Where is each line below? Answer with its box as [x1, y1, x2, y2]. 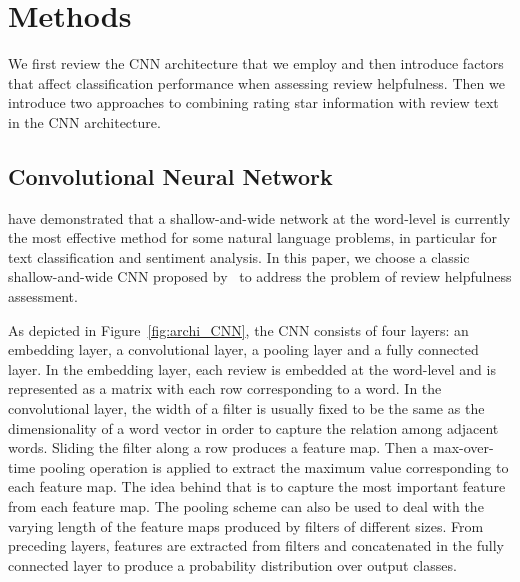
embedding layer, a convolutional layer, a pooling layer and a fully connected [8, 339, 479, 360]
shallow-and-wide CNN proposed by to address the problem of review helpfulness [8, 266, 512, 287]
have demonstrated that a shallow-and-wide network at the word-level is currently [8, 207, 511, 228]
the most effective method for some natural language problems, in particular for [8, 227, 497, 248]
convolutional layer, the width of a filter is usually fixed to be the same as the [8, 398, 485, 419]
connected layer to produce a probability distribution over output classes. [8, 554, 457, 575]
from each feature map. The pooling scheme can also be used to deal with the [8, 496, 484, 517]
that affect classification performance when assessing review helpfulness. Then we [8, 72, 505, 93]
